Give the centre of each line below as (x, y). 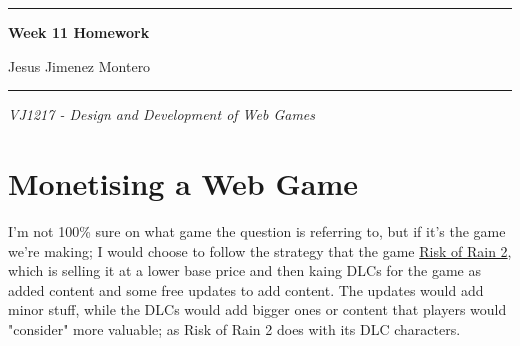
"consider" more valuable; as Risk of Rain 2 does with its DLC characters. (234, 328)
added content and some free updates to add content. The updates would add (246, 289)
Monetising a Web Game (183, 182)
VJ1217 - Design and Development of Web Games (162, 114)
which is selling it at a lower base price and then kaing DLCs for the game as (244, 270)
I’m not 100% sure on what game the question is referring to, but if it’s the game (257, 230)
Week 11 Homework (79, 32)
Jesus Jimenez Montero (79, 65)
